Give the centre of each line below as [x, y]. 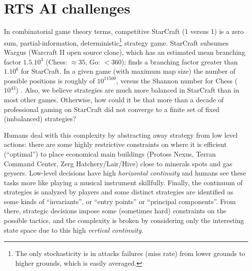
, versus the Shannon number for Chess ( [177, 80]
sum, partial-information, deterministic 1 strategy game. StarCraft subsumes [116, 42]
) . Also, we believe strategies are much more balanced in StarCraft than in [127, 90]
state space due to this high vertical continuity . [74, 230]
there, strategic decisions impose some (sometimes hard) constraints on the [115, 211]
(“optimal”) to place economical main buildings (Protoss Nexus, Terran [110, 153]
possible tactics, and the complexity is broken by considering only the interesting [124, 220]
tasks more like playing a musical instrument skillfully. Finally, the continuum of [123, 182]
